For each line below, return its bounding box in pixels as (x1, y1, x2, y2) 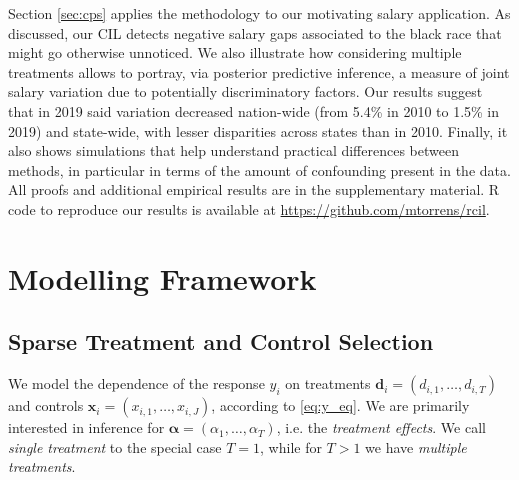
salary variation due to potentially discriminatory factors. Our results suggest (8, 81, 483, 102)
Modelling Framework (8, 257, 317, 298)
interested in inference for (8, 417, 165, 438)
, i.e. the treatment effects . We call (276, 417, 486, 438)
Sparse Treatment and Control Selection (8, 326, 434, 357)
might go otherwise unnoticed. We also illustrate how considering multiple (8, 42, 462, 63)
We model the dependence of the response (8, 373, 265, 394)
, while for (260, 436, 322, 457)
